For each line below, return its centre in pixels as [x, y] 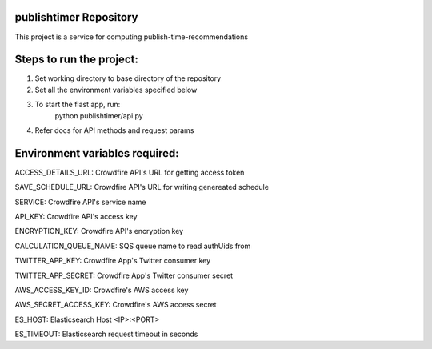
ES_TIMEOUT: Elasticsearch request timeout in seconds [106, 334]
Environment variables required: [97, 153]
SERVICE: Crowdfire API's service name [80, 202]
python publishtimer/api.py [99, 115]
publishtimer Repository [76, 17]
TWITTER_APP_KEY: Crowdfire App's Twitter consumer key [113, 261]
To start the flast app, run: [78, 105]
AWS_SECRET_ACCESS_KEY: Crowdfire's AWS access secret [116, 305]
